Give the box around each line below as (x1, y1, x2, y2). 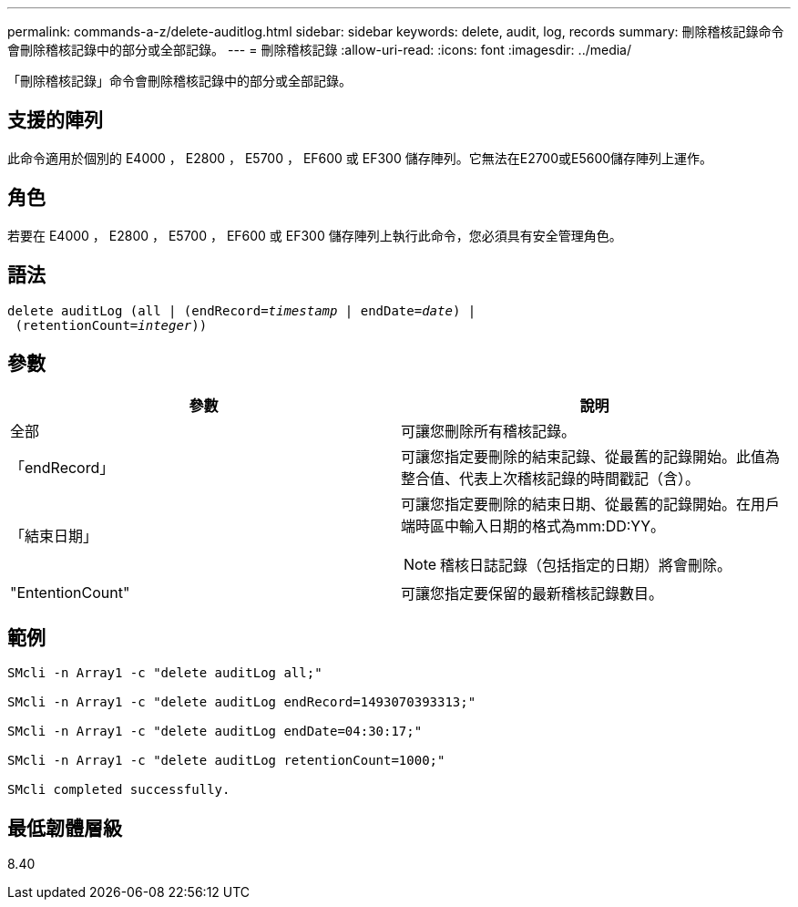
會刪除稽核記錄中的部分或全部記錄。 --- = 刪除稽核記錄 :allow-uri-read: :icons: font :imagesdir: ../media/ (7, 42, 632, 57)
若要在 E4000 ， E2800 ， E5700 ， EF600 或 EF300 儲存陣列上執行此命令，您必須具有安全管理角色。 (7, 227, 622, 243)
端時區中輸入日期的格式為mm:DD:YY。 (401, 517, 666, 536)
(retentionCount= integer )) (15, 317, 208, 333)
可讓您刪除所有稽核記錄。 (401, 422, 577, 441)
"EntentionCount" (10, 583, 130, 603)
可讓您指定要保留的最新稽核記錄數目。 (401, 584, 664, 603)
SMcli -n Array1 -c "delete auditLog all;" (7, 665, 322, 681)
